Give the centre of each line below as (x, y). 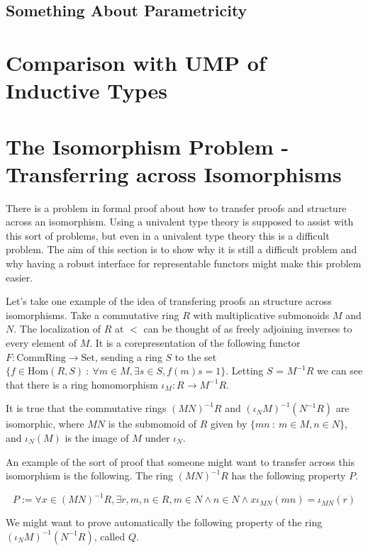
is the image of (97, 437)
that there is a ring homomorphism (82, 384)
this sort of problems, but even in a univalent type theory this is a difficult (168, 235)
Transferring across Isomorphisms (174, 173)
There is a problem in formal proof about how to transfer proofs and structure (176, 207)
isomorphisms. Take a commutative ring (93, 315)
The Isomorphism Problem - (147, 146)
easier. (19, 277)
